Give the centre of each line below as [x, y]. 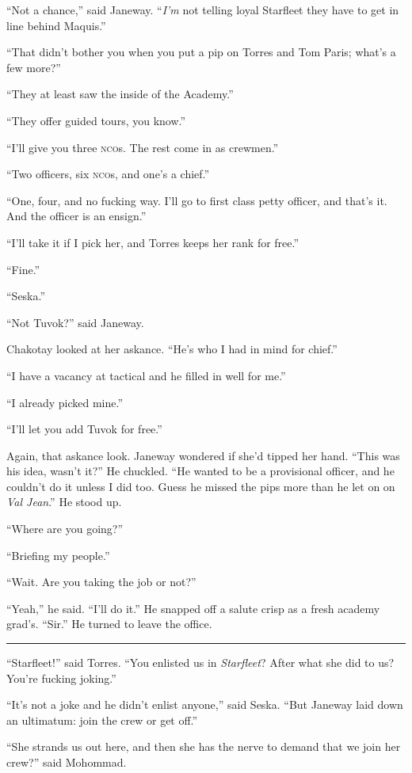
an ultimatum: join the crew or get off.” [102, 720]
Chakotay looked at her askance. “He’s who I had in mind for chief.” [172, 349]
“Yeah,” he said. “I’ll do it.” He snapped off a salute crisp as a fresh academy [193, 608]
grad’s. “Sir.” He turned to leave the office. [109, 624]
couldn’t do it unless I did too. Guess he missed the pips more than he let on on [201, 486]
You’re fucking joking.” [61, 678]
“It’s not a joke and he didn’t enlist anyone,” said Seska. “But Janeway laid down [205, 704]
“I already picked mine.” [65, 402]
